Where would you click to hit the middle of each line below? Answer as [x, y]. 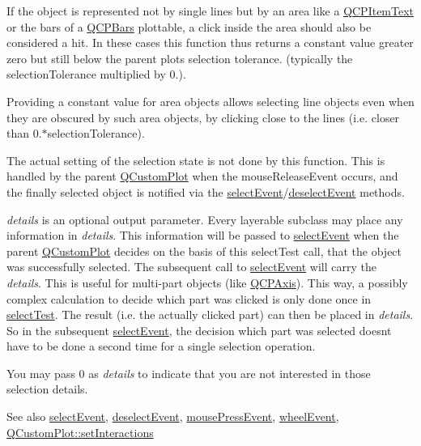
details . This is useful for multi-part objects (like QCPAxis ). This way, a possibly [207, 282]
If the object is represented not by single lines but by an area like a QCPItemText [210, 11]
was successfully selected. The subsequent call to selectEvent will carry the [191, 267]
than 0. [24, 133]
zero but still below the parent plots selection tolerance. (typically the [180, 58]
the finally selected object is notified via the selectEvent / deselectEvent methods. [206, 191]
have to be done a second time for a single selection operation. [161, 346]
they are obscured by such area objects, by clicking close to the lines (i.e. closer [203, 117]
